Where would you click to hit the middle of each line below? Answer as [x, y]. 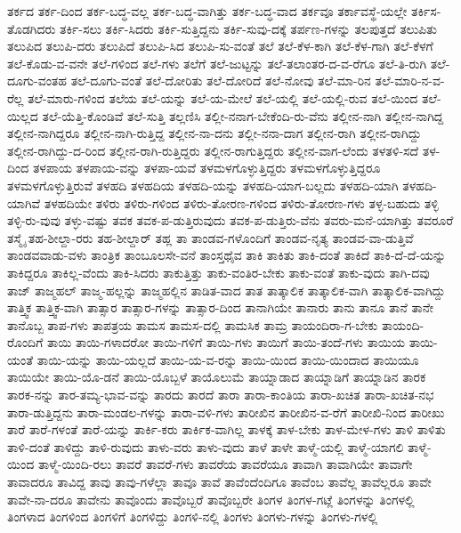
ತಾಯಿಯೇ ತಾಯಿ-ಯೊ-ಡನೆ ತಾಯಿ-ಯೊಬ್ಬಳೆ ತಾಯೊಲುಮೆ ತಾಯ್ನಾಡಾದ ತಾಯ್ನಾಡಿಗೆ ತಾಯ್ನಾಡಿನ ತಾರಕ [217, 377]
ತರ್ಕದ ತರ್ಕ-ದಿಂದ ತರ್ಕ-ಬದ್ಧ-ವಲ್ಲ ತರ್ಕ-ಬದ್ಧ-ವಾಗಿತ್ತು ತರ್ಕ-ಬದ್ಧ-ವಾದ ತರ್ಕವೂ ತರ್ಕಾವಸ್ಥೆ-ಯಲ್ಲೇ [207, 11]
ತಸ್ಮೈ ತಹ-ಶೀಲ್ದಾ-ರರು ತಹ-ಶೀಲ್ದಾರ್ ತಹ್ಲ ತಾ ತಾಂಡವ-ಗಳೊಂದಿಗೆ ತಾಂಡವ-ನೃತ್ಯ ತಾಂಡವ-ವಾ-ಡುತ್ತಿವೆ [210, 237]
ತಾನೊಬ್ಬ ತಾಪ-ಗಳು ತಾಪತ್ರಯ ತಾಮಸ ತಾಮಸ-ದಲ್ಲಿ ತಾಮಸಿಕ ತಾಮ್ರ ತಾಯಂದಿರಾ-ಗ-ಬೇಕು [193, 324]
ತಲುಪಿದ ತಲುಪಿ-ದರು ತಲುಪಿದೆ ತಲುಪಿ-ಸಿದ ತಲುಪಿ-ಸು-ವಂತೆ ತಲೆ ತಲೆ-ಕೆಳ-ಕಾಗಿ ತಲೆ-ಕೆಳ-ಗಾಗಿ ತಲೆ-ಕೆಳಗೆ [220, 46]
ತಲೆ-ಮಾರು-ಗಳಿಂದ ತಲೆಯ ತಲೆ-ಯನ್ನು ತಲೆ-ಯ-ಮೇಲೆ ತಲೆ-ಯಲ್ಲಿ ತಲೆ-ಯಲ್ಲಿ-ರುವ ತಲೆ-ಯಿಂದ [222, 97]
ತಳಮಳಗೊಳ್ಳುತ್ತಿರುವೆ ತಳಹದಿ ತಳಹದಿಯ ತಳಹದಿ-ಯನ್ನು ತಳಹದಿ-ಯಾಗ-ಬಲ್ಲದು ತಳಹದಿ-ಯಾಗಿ [203, 185]
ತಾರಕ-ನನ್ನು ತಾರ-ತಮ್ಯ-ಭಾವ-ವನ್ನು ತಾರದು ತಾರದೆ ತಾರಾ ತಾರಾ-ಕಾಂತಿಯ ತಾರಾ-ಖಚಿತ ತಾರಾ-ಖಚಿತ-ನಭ [221, 395]
